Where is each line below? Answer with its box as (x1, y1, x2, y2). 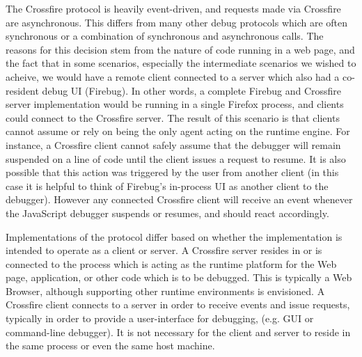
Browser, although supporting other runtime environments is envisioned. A (6, 283, 325, 298)
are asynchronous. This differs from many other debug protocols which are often (6, 15, 348, 29)
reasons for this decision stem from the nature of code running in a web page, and (6, 42, 355, 56)
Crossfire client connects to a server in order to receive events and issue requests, (6, 297, 350, 312)
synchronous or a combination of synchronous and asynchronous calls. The (6, 29, 324, 43)
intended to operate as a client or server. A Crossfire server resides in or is (6, 243, 322, 257)
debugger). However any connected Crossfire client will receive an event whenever (6, 192, 353, 207)
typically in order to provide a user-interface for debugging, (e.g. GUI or (6, 311, 314, 326)
